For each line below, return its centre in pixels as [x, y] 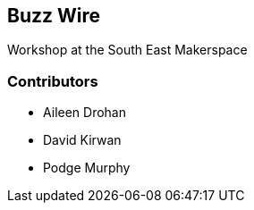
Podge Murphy [87, 168]
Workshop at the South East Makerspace [127, 50]
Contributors [53, 81]
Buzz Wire [54, 16]
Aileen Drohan [85, 113]
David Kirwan [82, 140]
